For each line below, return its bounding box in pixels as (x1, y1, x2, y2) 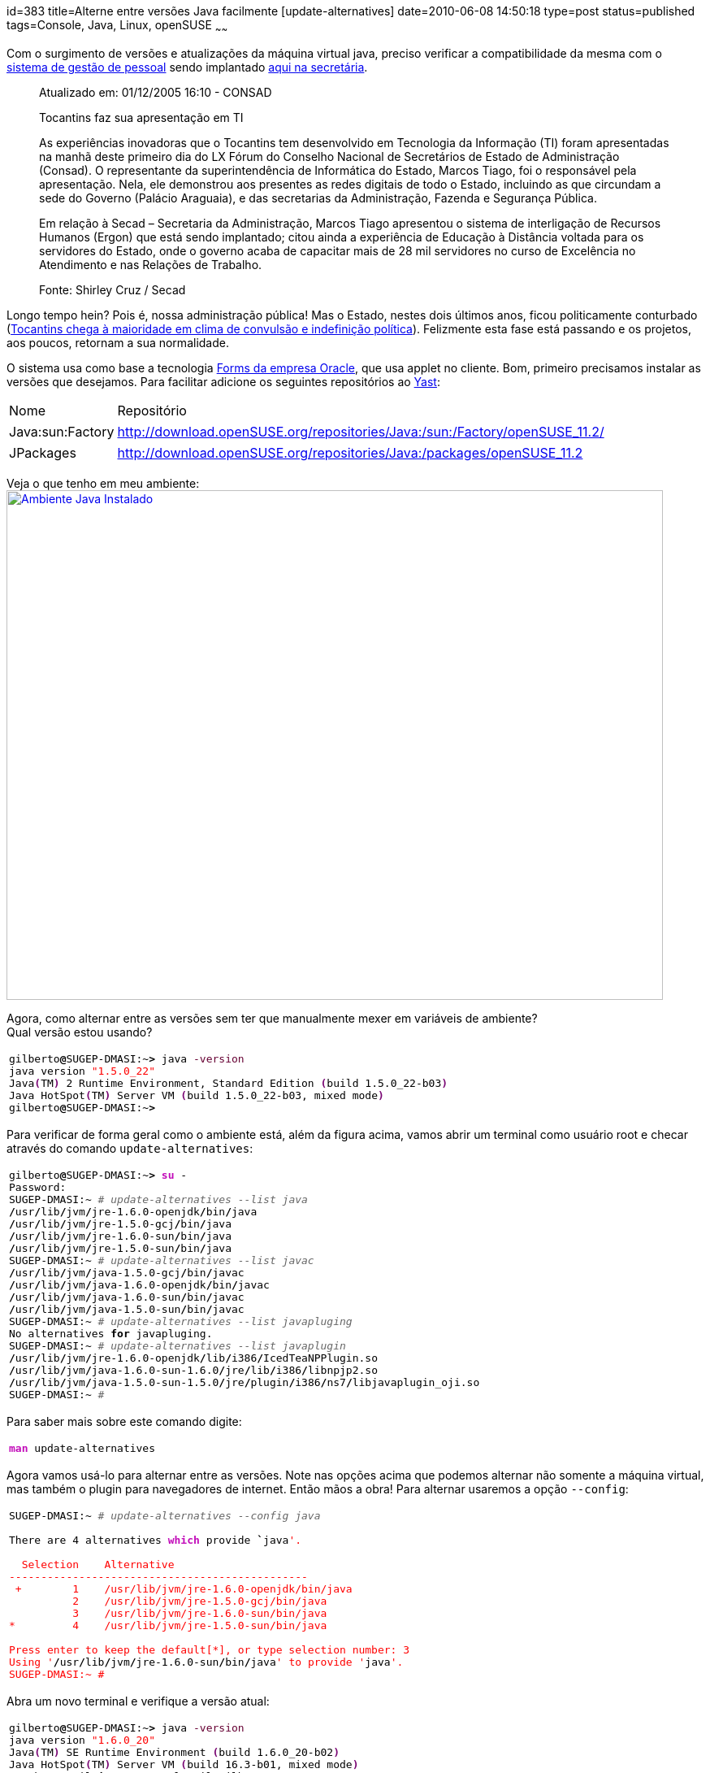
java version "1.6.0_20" (9, 1733, 156, 1746)
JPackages (9, 444, 76, 461)
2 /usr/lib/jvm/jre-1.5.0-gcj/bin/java (72, 1594, 327, 1607)
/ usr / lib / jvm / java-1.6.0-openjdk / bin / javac (9, 1278, 270, 1291)
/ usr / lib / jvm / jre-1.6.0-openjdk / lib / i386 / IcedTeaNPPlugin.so (9, 1351, 378, 1364)
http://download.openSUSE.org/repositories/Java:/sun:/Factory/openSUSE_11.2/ (117, 423, 604, 440)
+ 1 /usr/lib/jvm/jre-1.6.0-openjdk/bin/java (15, 1582, 353, 1595)
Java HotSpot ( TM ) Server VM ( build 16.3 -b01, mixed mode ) (9, 1758, 359, 1771)
